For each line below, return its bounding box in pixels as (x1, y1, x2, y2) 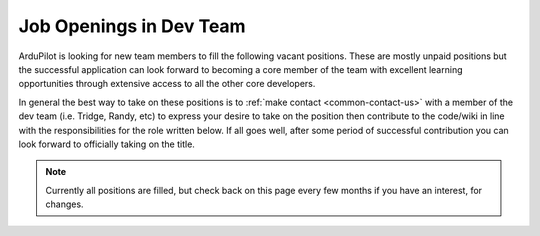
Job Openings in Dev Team (18, 15, 246, 37)
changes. (45, 198, 84, 210)
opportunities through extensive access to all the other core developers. (18, 78, 316, 90)
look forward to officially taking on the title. (18, 138, 195, 150)
